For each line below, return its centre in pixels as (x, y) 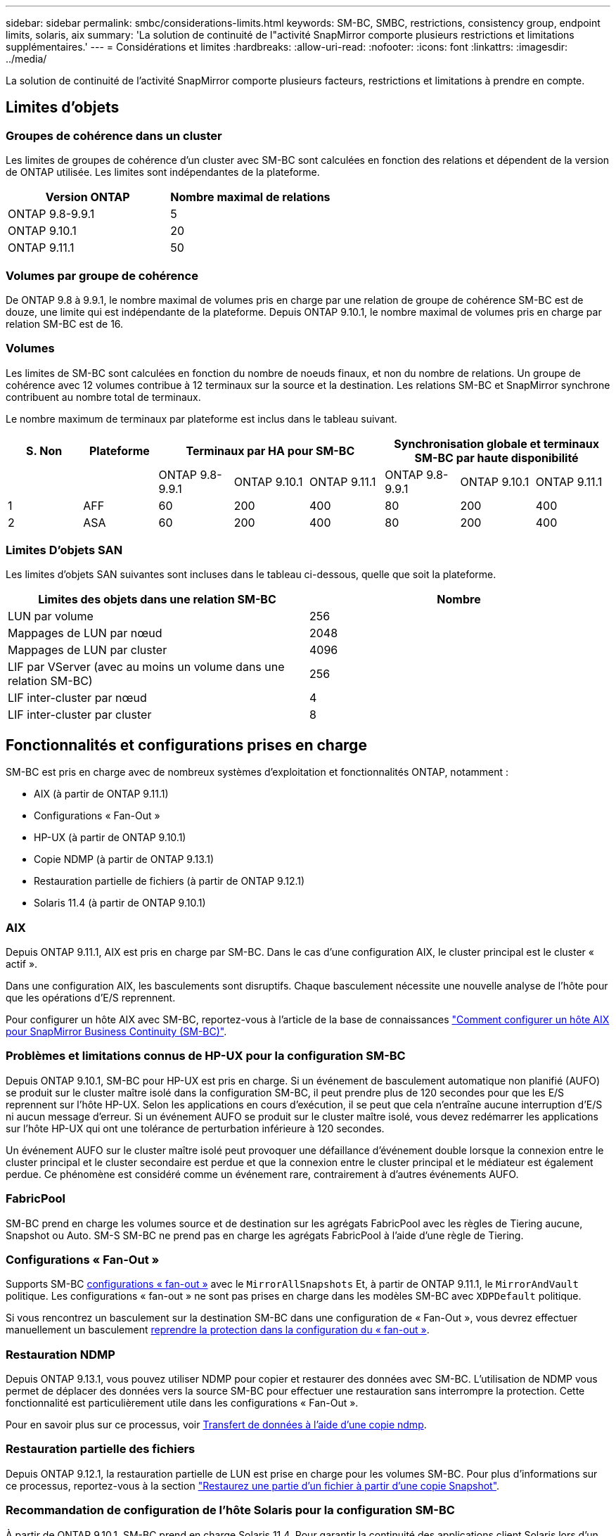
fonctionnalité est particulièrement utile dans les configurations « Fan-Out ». (182, 1403)
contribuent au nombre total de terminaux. (103, 397)
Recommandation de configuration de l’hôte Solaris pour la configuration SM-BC (230, 1510)
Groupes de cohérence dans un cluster (114, 135)
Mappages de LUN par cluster (88, 650)
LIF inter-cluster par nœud (77, 698)
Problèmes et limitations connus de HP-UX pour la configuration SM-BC (206, 1056)
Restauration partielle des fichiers (101, 1449)
